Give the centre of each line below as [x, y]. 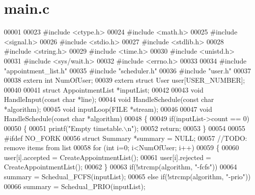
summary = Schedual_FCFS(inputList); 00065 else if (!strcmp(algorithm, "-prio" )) [127, 177]
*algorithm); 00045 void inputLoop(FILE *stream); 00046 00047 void [108, 109]
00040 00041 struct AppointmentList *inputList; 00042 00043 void [104, 89]
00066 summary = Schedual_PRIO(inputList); [75, 186]
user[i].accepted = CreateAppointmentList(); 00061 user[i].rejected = [108, 157]
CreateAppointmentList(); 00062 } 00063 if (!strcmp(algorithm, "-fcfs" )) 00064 [121, 167]
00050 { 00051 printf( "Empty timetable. [64, 128]
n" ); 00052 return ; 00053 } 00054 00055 [186, 128]
